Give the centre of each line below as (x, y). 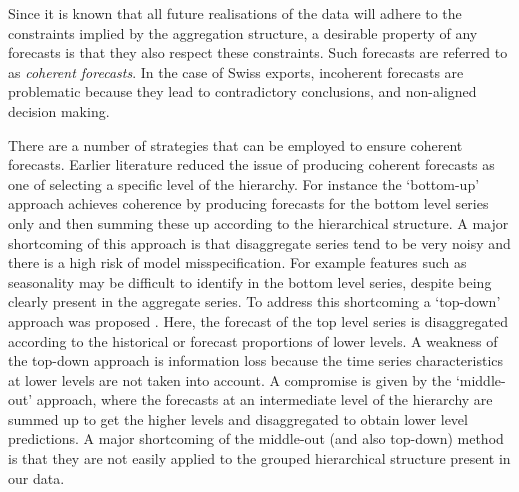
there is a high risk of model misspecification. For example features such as (237, 262)
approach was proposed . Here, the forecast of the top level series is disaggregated (258, 320)
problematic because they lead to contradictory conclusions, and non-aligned (242, 91)
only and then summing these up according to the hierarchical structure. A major (258, 222)
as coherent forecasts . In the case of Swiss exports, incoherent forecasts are (236, 71)
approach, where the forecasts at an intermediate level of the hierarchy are (264, 399)
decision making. (59, 110)
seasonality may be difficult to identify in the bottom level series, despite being (250, 281)
